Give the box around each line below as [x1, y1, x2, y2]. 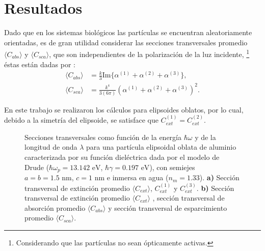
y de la [195, 131, 216, 142]
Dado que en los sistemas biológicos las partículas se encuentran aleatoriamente [4, 27, 252, 38]
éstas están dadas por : [4, 59, 75, 69]
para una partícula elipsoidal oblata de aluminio [86, 142, 236, 152]
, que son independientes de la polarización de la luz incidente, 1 [49, 47, 250, 59]
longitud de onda [24, 142, 77, 152]
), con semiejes [149, 161, 195, 172]
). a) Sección [199, 172, 240, 183]
